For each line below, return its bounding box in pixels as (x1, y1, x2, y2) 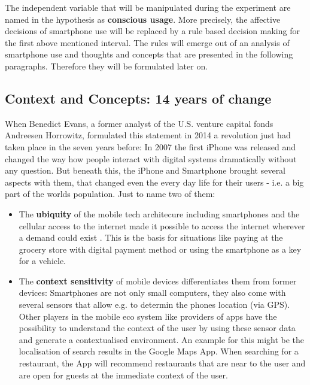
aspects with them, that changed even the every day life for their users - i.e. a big (5, 175, 304, 188)
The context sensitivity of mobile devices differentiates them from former (19, 274, 297, 287)
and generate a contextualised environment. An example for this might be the (19, 333, 305, 345)
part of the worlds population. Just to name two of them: (5, 187, 215, 200)
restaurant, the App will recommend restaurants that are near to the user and (19, 357, 306, 369)
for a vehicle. (19, 254, 66, 267)
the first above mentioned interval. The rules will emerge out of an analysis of (5, 36, 290, 48)
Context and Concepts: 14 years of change (5, 89, 272, 107)
